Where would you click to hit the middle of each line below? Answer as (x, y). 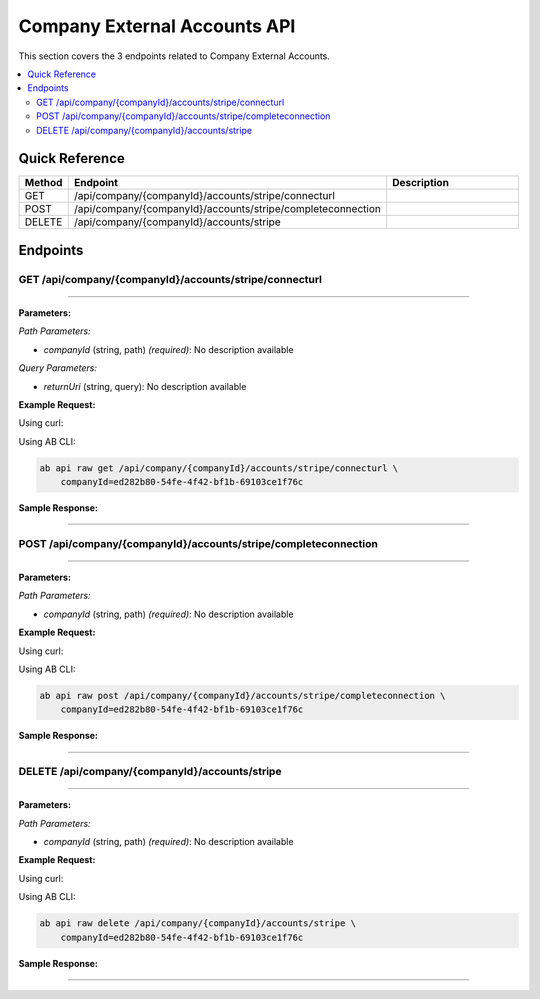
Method (43, 183)
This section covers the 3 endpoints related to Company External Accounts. (174, 56)
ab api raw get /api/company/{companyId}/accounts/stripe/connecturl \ (219, 468)
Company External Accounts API (157, 26)
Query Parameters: (57, 368)
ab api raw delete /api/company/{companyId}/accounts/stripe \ (198, 923)
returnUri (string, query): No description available (145, 386)
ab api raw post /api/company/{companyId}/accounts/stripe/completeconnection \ (242, 695)
